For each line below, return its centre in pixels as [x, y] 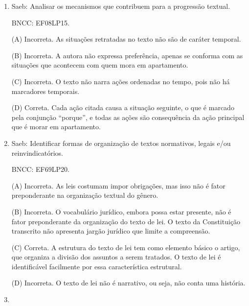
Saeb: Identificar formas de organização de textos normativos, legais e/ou [121, 143]
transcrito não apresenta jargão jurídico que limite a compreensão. [111, 231]
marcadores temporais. [45, 91]
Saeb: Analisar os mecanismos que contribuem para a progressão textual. [121, 6]
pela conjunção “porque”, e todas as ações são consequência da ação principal [128, 117]
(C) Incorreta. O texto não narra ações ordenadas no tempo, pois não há [121, 81]
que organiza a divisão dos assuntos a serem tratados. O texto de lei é [116, 257]
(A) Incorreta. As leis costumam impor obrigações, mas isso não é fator [118, 185]
